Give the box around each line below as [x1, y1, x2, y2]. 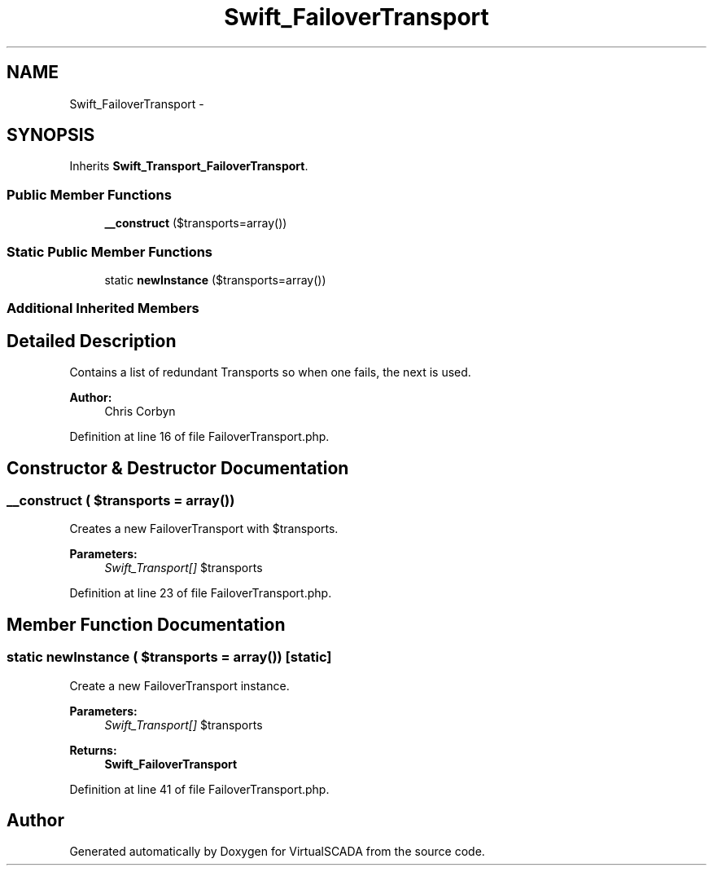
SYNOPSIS [7, 125, 95, 146]
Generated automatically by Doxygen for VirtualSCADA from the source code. [69, 844, 485, 859]
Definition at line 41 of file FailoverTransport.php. [69, 782, 330, 796]
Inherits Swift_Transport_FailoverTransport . [69, 159, 308, 174]
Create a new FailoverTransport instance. [69, 678, 290, 693]
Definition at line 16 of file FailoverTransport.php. [69, 429, 330, 444]
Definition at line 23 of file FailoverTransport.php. [69, 586, 332, 601]
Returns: [69, 742, 117, 757]
